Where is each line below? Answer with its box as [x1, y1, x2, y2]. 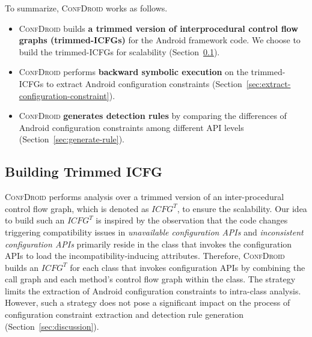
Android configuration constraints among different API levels [19, 121, 244, 133]
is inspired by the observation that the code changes [96, 214, 288, 226]
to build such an [5, 214, 65, 226]
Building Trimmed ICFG [5, 162, 162, 181]
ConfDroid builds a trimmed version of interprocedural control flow [19, 22, 298, 34]
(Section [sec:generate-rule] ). [19, 133, 124, 145]
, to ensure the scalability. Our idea [177, 202, 307, 214]
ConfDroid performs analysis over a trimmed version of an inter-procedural [5, 190, 284, 203]
